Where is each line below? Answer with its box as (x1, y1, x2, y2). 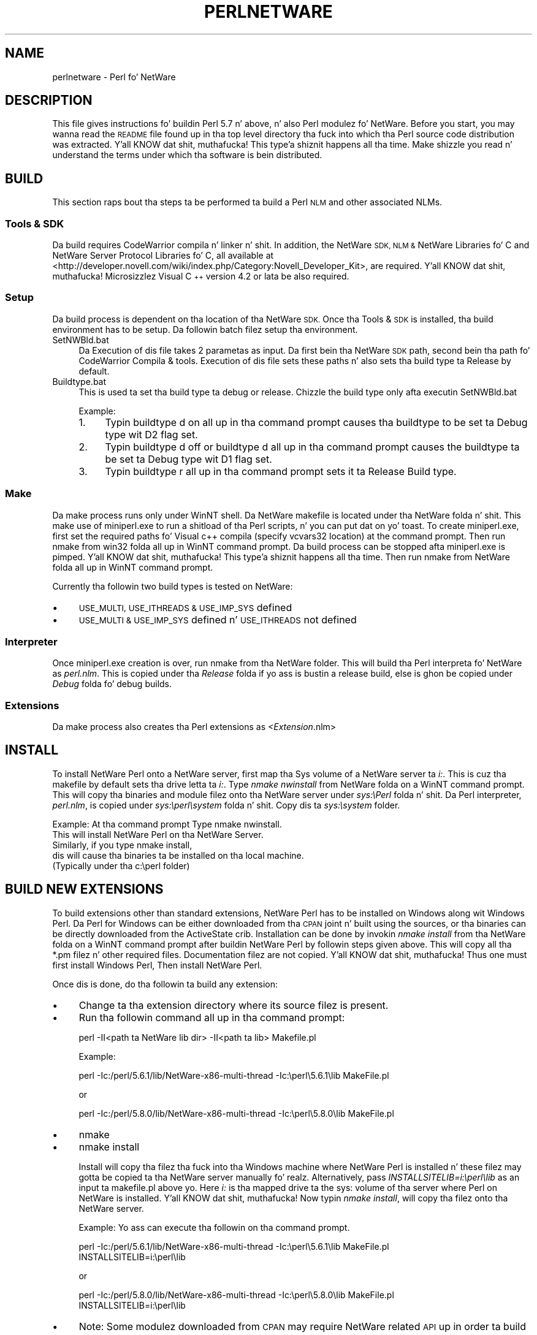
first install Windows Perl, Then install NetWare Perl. (52, 959, 262, 970)
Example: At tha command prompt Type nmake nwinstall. (52, 818, 282, 829)
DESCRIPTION (5, 93, 93, 108)
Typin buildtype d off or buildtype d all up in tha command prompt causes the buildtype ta (105, 440, 520, 453)
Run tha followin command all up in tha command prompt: (78, 1011, 345, 1024)
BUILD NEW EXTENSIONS (5, 881, 164, 897)
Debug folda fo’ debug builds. (52, 679, 172, 690)
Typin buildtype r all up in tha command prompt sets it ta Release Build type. (105, 465, 457, 477)
